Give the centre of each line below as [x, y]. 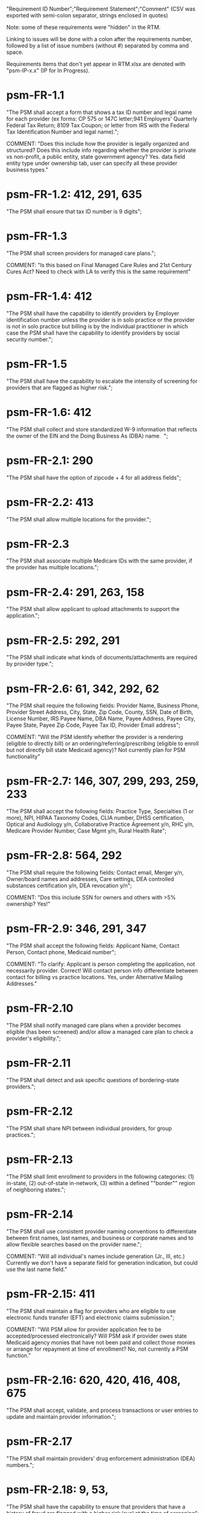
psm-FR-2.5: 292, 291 [63, 640]
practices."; [21, 1135]
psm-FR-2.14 [40, 1214]
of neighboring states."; [36, 1189]
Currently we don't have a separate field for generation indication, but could [102, 1262]
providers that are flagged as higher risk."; [60, 387]
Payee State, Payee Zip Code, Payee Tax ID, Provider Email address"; [93, 725]
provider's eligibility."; [34, 1038]
